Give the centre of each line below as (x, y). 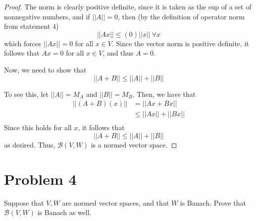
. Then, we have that (164, 94)
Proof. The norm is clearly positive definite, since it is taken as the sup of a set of (128, 6)
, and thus (118, 53)
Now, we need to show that (45, 69)
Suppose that (24, 202)
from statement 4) (31, 26)
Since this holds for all (38, 127)
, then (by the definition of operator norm (181, 16)
